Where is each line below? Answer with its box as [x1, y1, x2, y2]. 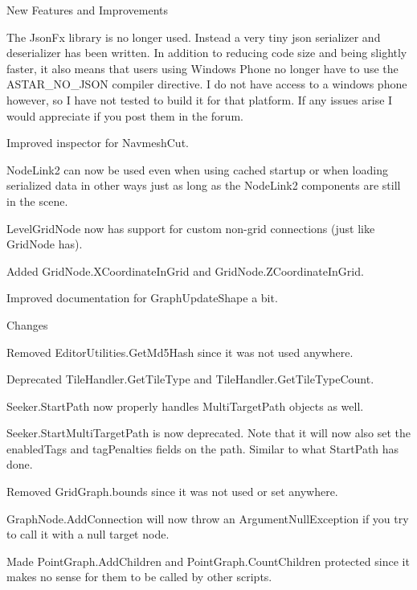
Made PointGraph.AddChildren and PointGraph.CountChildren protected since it [6, 552, 410, 569]
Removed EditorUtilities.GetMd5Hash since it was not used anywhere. [6, 343, 354, 360]
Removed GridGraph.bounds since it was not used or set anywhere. [6, 483, 338, 500]
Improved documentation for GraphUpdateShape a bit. [6, 289, 278, 306]
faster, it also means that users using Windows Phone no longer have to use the [6, 59, 399, 76]
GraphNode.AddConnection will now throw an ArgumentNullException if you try [6, 510, 409, 526]
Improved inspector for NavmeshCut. [6, 134, 189, 151]
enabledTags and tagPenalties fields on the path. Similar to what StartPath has [6, 440, 399, 457]
